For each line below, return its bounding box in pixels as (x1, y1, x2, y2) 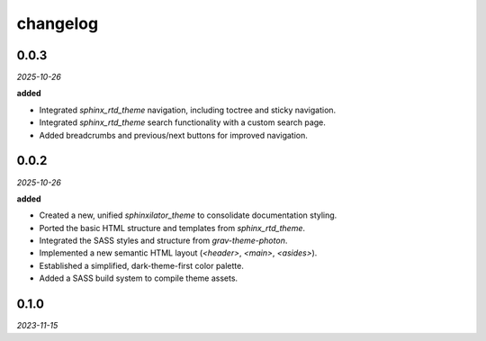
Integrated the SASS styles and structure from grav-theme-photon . (39, 235, 288, 247)
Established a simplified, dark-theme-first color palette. (39, 260, 245, 271)
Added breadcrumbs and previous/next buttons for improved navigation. (39, 130, 308, 140)
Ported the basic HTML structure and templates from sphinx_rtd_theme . (39, 222, 306, 233)
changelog (16, 13, 99, 33)
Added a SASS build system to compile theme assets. (39, 273, 238, 283)
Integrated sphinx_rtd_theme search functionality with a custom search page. (39, 117, 326, 128)
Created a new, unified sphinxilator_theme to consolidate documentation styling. (39, 210, 337, 220)
